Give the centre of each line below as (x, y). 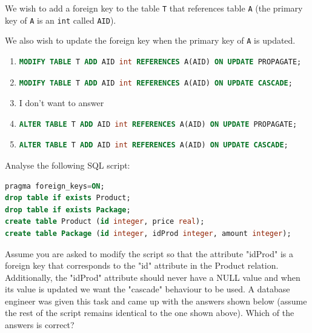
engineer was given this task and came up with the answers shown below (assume (156, 301)
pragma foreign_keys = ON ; (55, 186)
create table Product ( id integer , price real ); (105, 222)
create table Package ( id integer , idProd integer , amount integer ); (148, 233)
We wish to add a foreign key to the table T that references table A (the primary (154, 8)
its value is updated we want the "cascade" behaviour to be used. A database (148, 289)
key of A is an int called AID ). (61, 20)
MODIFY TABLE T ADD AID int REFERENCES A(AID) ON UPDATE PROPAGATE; (160, 62)
